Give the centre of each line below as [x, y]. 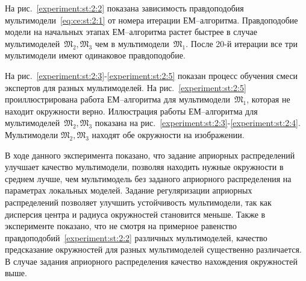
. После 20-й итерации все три [242, 43]
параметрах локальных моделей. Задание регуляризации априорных [129, 190]
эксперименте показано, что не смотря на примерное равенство [121, 226]
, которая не [268, 99]
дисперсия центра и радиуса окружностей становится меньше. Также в [135, 214]
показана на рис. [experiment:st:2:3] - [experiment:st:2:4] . [198, 123]
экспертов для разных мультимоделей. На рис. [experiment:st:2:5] [126, 87]
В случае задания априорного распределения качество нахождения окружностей [151, 261]
